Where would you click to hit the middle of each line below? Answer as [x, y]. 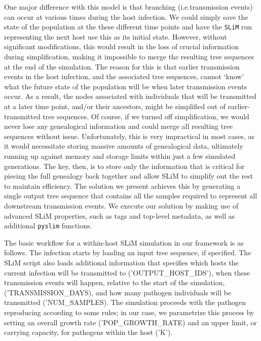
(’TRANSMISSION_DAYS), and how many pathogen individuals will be [118, 292]
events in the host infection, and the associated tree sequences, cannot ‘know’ [124, 76]
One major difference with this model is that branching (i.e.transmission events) [128, 7]
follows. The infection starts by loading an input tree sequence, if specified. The [128, 252]
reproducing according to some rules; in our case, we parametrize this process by [129, 312]
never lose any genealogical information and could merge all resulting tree [119, 126]
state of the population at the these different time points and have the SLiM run [128, 27]
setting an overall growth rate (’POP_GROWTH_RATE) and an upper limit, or [130, 322]
